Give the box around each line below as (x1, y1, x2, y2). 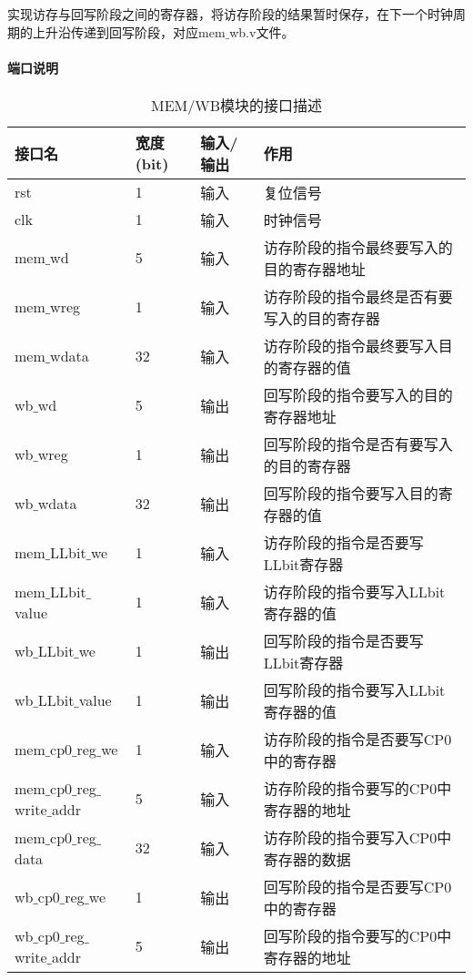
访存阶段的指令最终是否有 (263, 285, 438, 307)
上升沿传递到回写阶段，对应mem (32, 22, 226, 41)
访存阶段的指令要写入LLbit (263, 580, 446, 602)
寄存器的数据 (263, 848, 351, 870)
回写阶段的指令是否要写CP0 (263, 875, 452, 897)
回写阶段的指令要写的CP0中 (263, 924, 452, 946)
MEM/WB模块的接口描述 (150, 94, 323, 116)
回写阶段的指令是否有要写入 (263, 433, 453, 454)
